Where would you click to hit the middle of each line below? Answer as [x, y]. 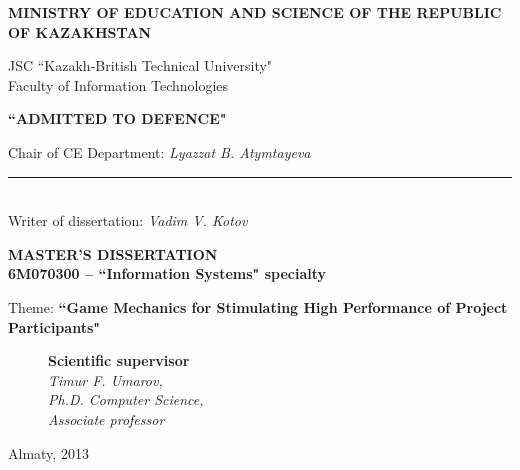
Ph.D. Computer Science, [126, 399]
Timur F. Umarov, [105, 379]
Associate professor [106, 418]
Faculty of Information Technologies [118, 84]
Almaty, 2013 [48, 452]
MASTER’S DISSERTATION [113, 253]
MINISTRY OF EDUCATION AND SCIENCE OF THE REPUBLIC [255, 12]
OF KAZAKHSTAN [80, 31]
